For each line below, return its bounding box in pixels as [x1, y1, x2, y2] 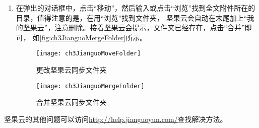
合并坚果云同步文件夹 [36, 97, 107, 107]
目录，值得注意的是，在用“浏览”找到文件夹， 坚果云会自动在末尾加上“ [16, 12, 247, 23]
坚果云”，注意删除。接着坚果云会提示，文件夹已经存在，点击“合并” [23, 22, 245, 33]
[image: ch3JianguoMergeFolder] [36, 82, 145, 90]
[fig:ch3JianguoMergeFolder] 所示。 [39, 32, 147, 42]
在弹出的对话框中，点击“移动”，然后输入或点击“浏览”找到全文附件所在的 [16, 3, 255, 13]
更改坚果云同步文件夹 [36, 65, 107, 75]
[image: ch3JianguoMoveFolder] [36, 50, 141, 57]
